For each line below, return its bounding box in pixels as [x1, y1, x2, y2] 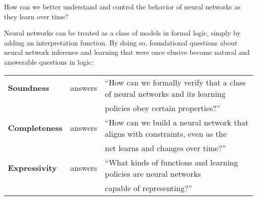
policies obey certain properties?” [105, 102, 220, 114]
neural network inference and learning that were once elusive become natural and [4, 47, 250, 57]
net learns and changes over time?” [105, 142, 226, 154]
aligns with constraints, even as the [105, 127, 227, 139]
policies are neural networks [105, 167, 201, 179]
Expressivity [8, 162, 57, 174]
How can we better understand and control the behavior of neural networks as [4, 1, 241, 11]
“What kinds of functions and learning [105, 156, 238, 168]
